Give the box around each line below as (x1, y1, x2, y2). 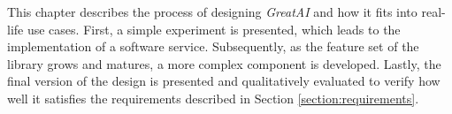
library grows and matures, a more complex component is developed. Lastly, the (7, 54, 441, 72)
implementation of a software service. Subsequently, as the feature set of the (7, 37, 419, 56)
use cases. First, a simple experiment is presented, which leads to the (27, 19, 401, 38)
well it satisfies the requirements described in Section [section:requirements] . (7, 88, 419, 107)
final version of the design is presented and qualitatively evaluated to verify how (7, 72, 441, 90)
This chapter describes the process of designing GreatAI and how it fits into (7, 3, 418, 20)
